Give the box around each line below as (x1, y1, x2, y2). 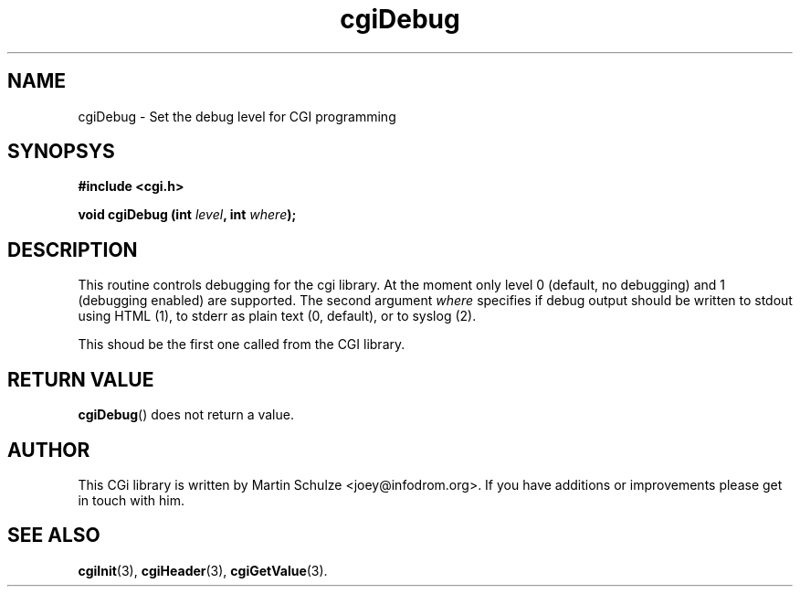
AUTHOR (7, 438, 90, 461)
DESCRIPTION (7, 238, 138, 261)
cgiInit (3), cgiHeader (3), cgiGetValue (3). (78, 562, 328, 578)
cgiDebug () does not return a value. (78, 407, 294, 423)
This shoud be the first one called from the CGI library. (78, 336, 405, 353)
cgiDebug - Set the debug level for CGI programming (78, 108, 396, 124)
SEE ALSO (7, 524, 100, 547)
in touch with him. (78, 492, 184, 508)
